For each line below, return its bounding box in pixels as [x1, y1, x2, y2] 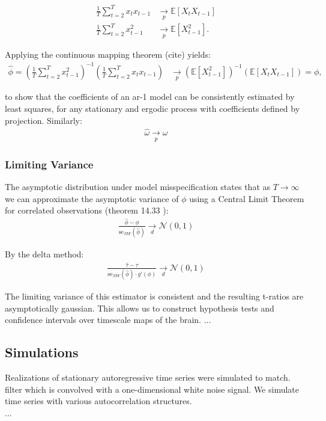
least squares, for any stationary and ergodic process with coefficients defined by [5, 102, 300, 114]
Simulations [5, 343, 79, 361]
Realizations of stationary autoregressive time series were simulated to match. [5, 371, 291, 383]
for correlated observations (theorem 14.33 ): [5, 204, 169, 217]
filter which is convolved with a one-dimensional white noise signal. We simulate [5, 383, 300, 395]
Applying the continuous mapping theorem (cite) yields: [5, 48, 211, 60]
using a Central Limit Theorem [189, 192, 304, 204]
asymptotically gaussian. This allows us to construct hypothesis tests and [5, 301, 274, 314]
